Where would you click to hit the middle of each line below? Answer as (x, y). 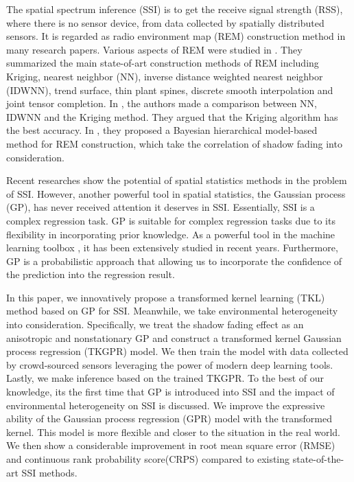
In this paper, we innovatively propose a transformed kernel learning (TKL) (166, 297)
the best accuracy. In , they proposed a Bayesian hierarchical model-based (162, 130)
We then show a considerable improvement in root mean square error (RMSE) (171, 445)
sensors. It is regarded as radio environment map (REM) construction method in (176, 36)
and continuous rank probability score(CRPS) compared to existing (148, 459)
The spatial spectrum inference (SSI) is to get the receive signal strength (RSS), (175, 9)
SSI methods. (49, 472)
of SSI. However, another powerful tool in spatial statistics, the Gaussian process (176, 193)
